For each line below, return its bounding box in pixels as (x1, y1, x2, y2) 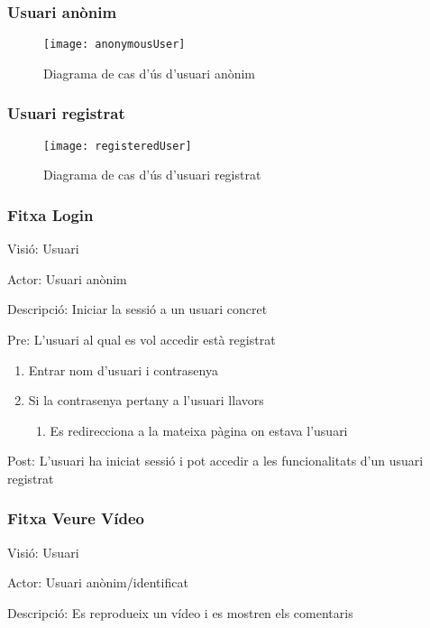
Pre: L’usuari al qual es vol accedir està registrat (7, 329, 276, 348)
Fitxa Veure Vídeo (7, 507, 144, 530)
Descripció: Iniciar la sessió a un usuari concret (7, 300, 268, 319)
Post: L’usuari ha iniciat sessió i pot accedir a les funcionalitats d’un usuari (7, 451, 424, 470)
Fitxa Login (7, 203, 94, 226)
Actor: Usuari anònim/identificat (7, 573, 188, 592)
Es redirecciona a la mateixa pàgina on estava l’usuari (50, 420, 348, 439)
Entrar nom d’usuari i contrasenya (28, 360, 218, 379)
